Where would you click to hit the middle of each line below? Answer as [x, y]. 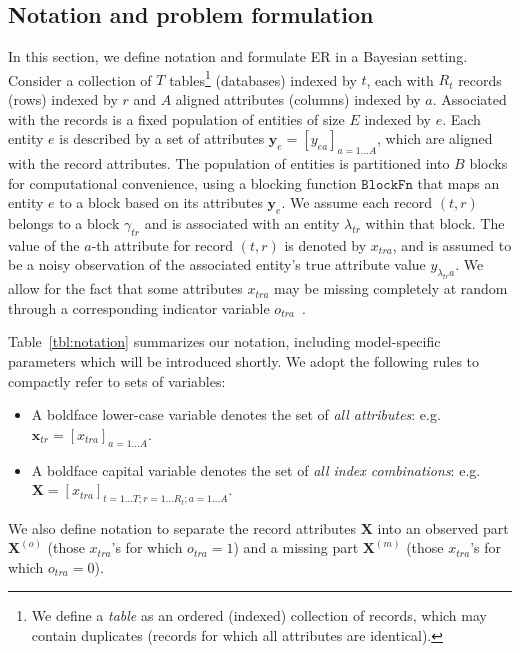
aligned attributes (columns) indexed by [298, 99]
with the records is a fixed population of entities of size [176, 118]
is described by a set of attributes [162, 138]
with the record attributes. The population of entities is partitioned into [229, 163]
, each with [400, 79]
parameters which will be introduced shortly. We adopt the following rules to [244, 360]
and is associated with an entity [242, 223]
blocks [488, 163]
